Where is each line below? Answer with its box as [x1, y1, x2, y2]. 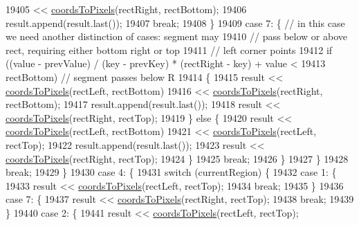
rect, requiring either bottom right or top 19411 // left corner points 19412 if [6, 42, 333, 57]
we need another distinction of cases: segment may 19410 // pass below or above [6, 29, 347, 44]
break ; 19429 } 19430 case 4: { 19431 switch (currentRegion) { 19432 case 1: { [6, 165, 337, 179]
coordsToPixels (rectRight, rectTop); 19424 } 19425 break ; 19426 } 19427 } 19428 [6, 151, 349, 165]
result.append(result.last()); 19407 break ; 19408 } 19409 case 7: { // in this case [6, 15, 345, 30]
